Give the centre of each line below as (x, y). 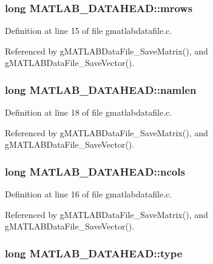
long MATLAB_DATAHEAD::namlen (101, 89)
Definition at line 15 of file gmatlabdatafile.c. (89, 31)
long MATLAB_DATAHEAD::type (94, 253)
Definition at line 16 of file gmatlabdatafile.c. (89, 194)
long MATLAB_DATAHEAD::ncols (95, 171)
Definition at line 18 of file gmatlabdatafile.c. (89, 112)
